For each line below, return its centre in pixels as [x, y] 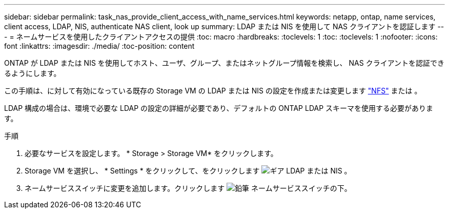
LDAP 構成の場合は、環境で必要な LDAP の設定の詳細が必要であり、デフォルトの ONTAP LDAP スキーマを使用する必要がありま [219, 108]
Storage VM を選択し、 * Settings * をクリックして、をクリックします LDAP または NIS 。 [188, 171]
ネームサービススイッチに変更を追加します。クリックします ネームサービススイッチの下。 [188, 188]
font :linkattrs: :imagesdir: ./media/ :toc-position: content [99, 46]
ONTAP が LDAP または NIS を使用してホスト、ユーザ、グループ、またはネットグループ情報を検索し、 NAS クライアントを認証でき [224, 63]
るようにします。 [33, 73]
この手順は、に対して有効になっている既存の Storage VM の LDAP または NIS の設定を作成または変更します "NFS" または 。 [213, 91]
